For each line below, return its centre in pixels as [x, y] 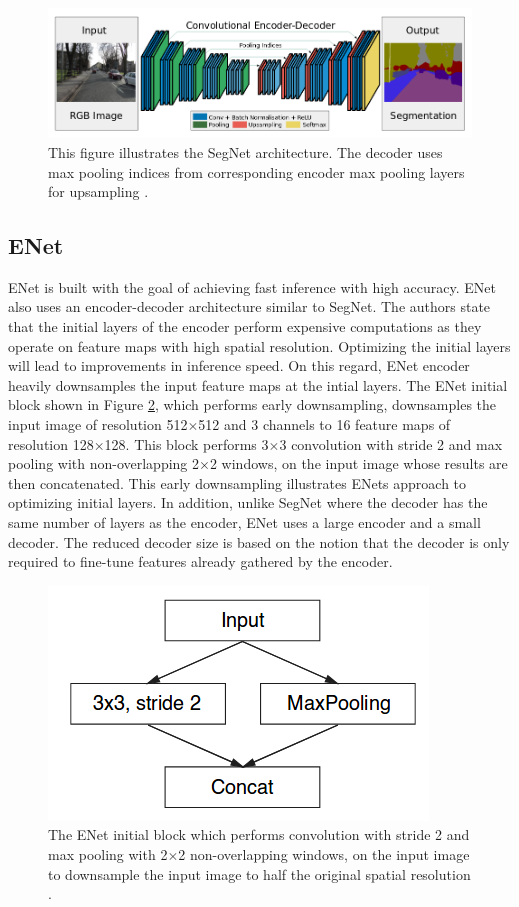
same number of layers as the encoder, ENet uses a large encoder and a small [244, 522]
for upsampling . [98, 191]
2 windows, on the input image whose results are [358, 463]
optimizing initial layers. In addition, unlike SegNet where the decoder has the [248, 502]
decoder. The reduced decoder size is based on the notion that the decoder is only [259, 541]
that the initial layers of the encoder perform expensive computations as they [245, 326]
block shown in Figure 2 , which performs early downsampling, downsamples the [252, 404]
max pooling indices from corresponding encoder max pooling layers [256, 171]
